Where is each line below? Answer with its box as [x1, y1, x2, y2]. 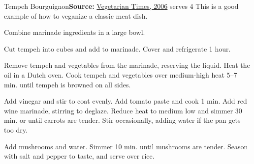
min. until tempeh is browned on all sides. [4, 79, 131, 89]
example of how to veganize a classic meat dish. [4, 10, 148, 21]
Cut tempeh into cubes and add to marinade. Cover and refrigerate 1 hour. [4, 43, 231, 54]
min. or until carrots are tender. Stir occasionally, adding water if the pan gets [4, 115, 241, 125]
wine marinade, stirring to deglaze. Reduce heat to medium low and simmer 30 [4, 105, 242, 115]
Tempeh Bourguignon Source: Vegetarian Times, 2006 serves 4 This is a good [4, 1, 239, 11]
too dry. [4, 124, 28, 135]
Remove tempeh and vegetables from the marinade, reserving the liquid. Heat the [4, 60, 250, 70]
